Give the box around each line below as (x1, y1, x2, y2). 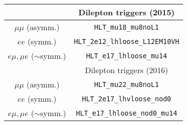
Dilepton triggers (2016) (85, 64, 168, 76)
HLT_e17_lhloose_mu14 (86, 51, 167, 60)
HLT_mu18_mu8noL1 (94, 23, 159, 31)
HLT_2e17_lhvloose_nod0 (82, 94, 171, 103)
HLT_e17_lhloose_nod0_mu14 (76, 109, 178, 117)
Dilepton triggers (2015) (78, 6, 175, 18)
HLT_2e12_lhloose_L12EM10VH (74, 37, 180, 45)
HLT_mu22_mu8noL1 (94, 80, 159, 88)
